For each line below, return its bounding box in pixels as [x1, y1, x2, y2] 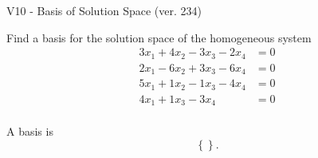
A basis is [6, 123, 53, 140]
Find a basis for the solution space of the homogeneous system [6, 29, 312, 45]
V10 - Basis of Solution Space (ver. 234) [6, 2, 202, 18]
